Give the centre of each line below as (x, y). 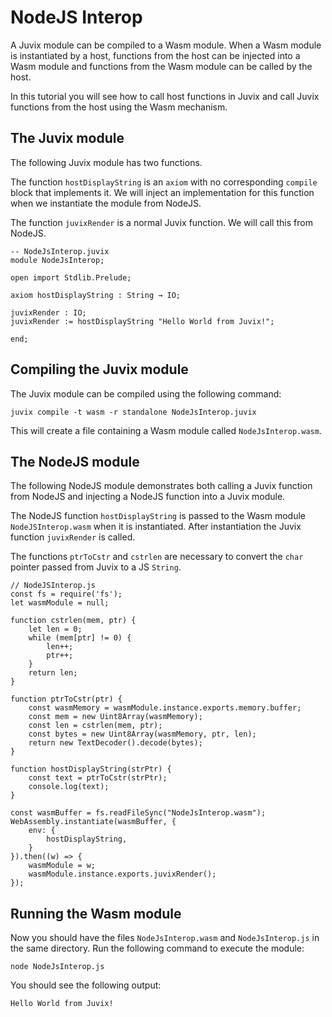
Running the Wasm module (96, 913)
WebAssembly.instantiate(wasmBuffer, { (93, 822)
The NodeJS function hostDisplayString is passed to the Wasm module (158, 516)
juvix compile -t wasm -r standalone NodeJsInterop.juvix (133, 412)
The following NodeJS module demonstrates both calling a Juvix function (161, 486)
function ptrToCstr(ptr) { (66, 699)
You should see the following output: (86, 985)
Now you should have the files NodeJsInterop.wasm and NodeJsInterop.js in (165, 938)
